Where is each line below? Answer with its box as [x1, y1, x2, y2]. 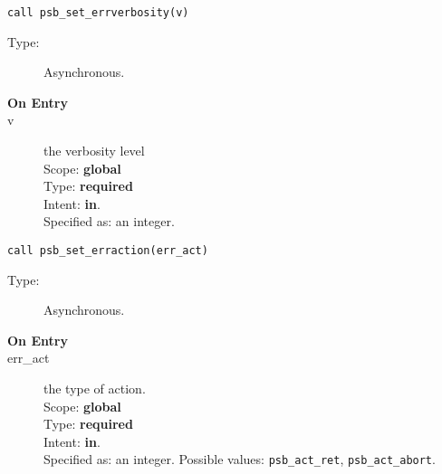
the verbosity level [43, 141, 145, 160]
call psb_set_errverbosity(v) [7, 6, 189, 19]
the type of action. [43, 379, 146, 398]
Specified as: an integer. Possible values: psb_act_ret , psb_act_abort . [43, 450, 436, 469]
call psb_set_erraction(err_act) [7, 244, 208, 257]
